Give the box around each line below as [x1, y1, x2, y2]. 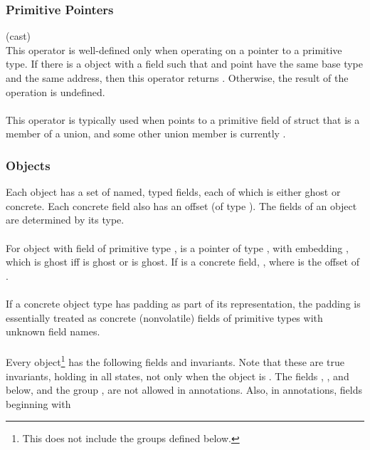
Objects [6, 156, 51, 174]
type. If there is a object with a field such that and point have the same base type [6, 56, 363, 71]
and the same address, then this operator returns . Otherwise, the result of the [6, 70, 349, 85]
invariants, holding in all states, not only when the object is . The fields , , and [6, 368, 349, 383]
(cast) [6, 28, 31, 43]
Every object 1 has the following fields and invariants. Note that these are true [6, 352, 344, 369]
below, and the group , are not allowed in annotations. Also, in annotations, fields [6, 382, 362, 397]
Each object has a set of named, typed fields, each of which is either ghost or [6, 184, 341, 199]
